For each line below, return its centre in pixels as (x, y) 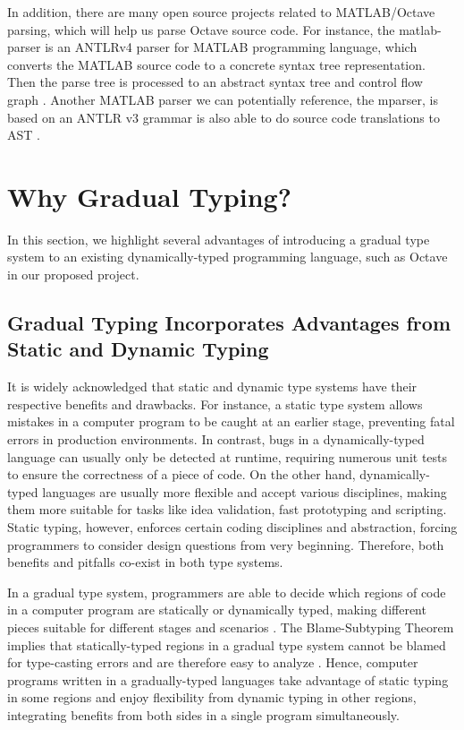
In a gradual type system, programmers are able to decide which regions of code (227, 592)
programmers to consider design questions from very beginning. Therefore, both (226, 544)
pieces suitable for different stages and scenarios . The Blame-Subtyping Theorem (231, 627)
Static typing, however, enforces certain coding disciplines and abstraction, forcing (232, 527)
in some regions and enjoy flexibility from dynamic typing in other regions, (212, 697)
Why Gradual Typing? (149, 196)
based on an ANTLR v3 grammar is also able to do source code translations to (224, 117)
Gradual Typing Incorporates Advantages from (229, 323)
